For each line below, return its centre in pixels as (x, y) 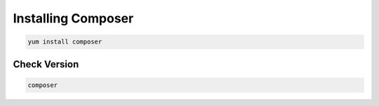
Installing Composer (73, 18)
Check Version (46, 64)
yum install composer (65, 42)
